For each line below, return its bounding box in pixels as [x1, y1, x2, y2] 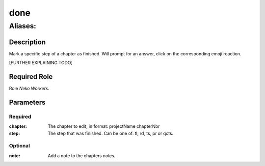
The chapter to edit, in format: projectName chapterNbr [48, 123, 160, 129]
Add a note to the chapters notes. [48, 152, 116, 159]
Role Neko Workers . [9, 86, 50, 92]
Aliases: [9, 22, 36, 30]
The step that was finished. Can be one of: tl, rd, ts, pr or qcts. [48, 130, 174, 136]
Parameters [9, 98, 46, 106]
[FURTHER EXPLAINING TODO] [9, 60, 73, 66]
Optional [9, 142, 30, 149]
